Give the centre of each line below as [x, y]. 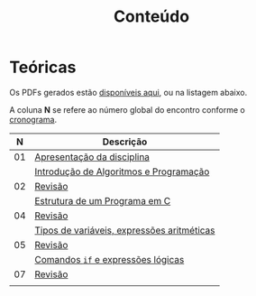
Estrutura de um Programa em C [103, 200]
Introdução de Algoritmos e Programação [122, 171]
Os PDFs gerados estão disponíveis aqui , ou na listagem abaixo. [128, 92]
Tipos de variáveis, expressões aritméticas [125, 230]
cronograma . [33, 119]
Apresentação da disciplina [92, 157]
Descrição [125, 142]
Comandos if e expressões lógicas [110, 259]
